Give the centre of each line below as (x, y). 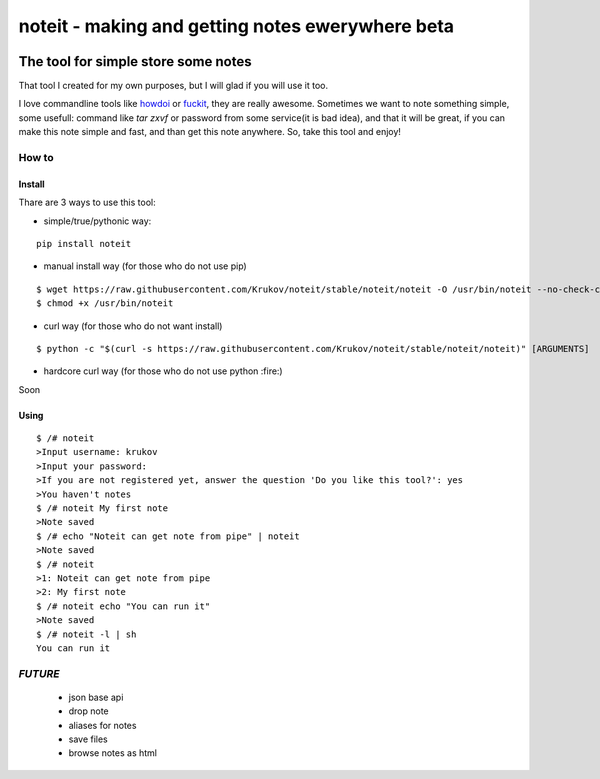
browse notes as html (112, 753)
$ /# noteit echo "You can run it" (123, 606)
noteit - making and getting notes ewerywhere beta (236, 26)
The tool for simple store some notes (135, 61)
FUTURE (39, 673)
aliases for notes (102, 725)
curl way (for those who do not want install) (133, 326)
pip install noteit (84, 243)
